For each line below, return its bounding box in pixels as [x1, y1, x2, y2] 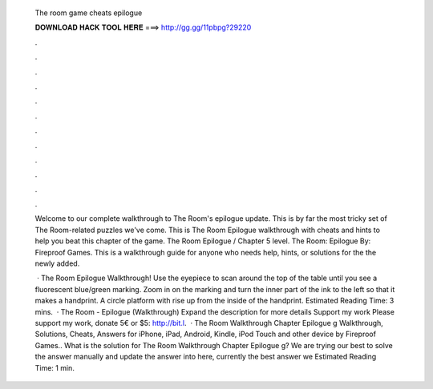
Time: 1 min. [34, 363, 75, 372]
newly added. [34, 259, 80, 268]
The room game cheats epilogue [34, 8, 143, 18]
